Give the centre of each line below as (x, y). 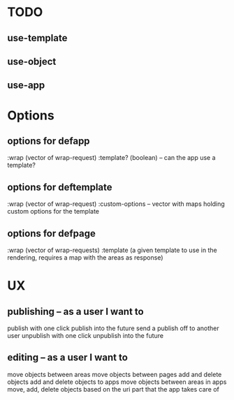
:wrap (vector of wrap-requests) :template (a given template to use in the (112, 250)
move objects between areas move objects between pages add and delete (115, 374)
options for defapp (49, 141)
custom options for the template (53, 212)
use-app (26, 86)
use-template (37, 38)
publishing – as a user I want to (76, 311)
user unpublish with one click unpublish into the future (86, 335)
